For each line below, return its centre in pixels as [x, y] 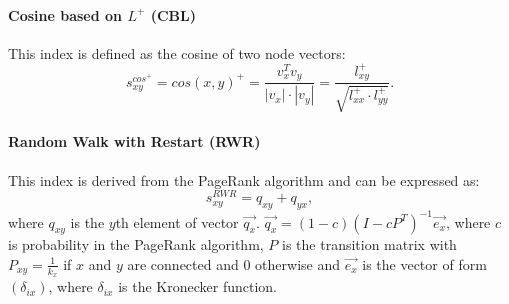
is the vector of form [424, 263]
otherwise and [297, 263]
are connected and [183, 263]
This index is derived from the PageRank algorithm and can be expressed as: [244, 179]
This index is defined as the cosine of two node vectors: [177, 52]
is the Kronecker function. [197, 286]
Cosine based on [65, 14]
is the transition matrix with [369, 244]
